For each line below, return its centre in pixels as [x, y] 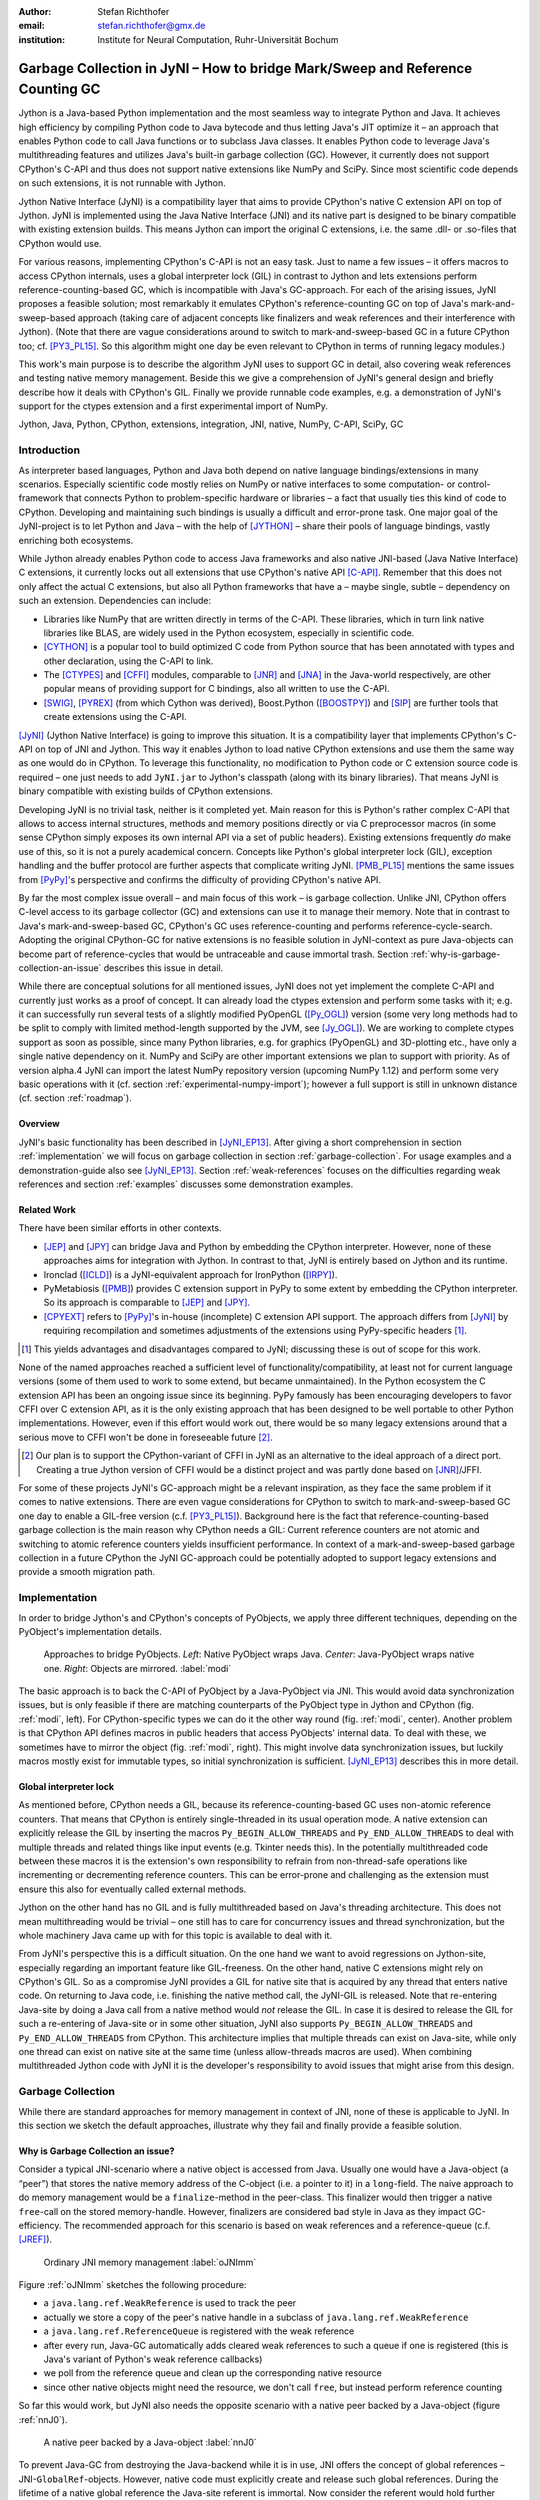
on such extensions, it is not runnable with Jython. [122, 183]
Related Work [47, 1209]
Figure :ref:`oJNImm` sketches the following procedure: [132, 2285]
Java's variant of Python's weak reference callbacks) [153, 2359]
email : [31, 26]
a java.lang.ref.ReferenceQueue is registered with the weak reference [199, 2331]
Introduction [49, 450]
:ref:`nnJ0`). [43, 2419]
